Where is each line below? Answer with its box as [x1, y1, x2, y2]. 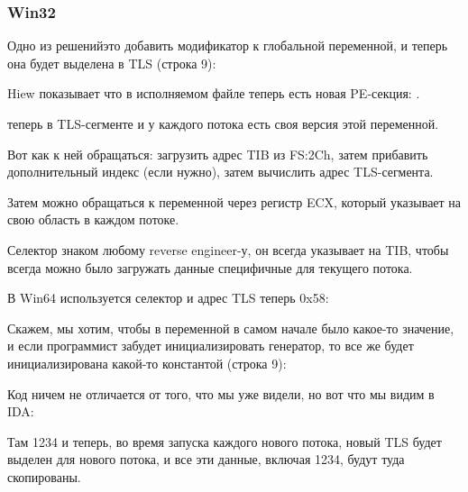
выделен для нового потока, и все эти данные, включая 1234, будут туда [7, 450, 405, 469]
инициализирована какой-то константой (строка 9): [7, 353, 287, 372]
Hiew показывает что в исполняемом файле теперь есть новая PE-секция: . [7, 84, 420, 103]
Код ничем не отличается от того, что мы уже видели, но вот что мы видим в [7, 384, 435, 403]
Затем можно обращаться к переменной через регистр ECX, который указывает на [7, 192, 462, 211]
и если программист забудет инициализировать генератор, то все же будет [7, 336, 414, 355]
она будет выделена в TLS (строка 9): [7, 53, 216, 72]
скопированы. [7, 467, 81, 486]
